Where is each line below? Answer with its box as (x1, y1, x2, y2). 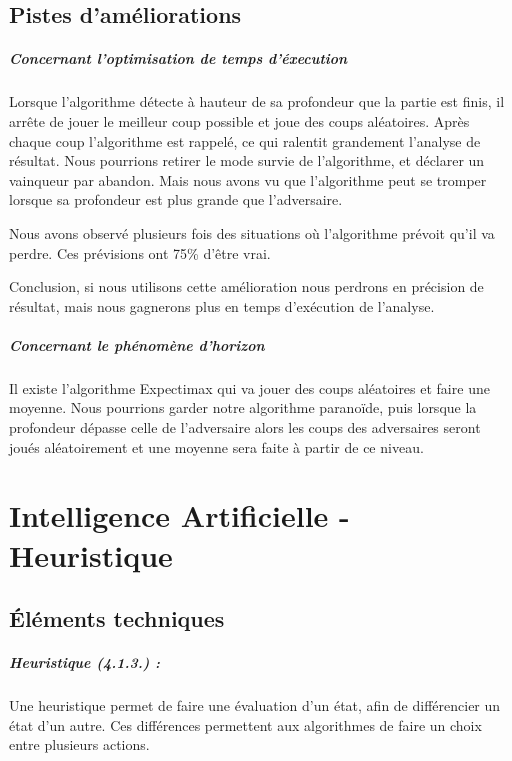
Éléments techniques (9, 603, 225, 634)
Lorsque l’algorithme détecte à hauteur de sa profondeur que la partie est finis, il (9, 91, 505, 112)
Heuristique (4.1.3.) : (9, 652, 161, 673)
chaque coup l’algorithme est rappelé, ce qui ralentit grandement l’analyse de (9, 130, 481, 151)
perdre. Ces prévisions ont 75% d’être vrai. (9, 242, 271, 263)
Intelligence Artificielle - (9, 495, 350, 536)
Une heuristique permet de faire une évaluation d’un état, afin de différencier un (9, 695, 501, 716)
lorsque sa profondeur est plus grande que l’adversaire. (9, 189, 343, 210)
